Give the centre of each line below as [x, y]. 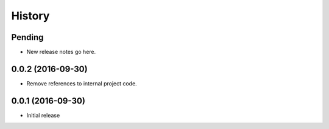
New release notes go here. [61, 52]
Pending [27, 37]
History [30, 16]
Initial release [43, 115]
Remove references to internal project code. [82, 83]
